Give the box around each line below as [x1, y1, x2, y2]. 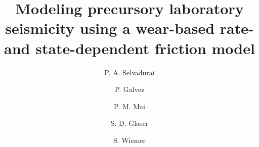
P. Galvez [114, 84, 145, 94]
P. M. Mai [113, 101, 146, 111]
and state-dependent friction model [4, 37, 255, 58]
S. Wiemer [113, 134, 146, 145]
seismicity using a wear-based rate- [5, 18, 254, 38]
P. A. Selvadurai [104, 67, 155, 77]
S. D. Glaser [110, 118, 149, 128]
